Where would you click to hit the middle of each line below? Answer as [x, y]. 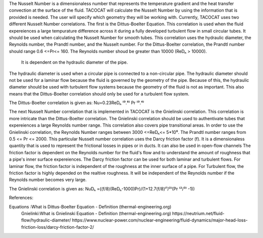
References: [21, 198]
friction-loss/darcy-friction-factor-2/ [58, 227]
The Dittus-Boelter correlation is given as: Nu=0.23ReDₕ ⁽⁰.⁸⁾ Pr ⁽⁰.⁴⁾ [77, 103]
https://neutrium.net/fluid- [198, 213]
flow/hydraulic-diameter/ [46, 220]
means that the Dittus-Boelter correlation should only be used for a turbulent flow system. [99, 94]
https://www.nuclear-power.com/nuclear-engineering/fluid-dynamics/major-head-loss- [160, 220]
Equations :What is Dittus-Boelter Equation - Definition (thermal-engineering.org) [90, 206]
